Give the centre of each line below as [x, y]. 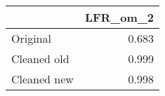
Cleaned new [42, 79]
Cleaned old [40, 59]
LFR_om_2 [119, 17]
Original [31, 38]
